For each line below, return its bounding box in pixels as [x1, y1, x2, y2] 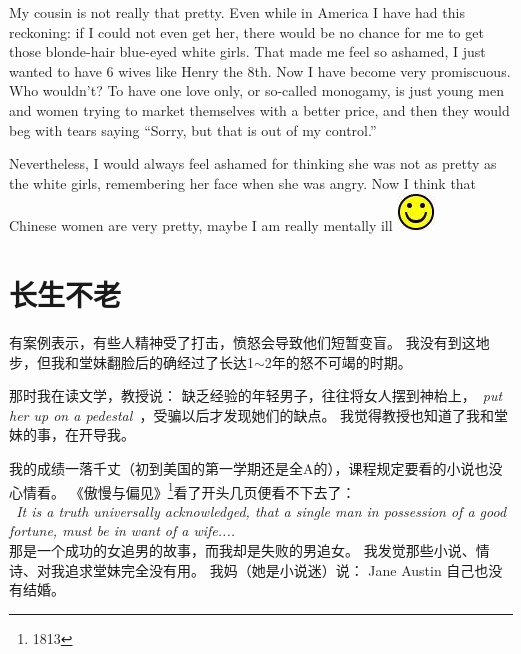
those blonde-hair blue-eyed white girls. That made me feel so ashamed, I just [9, 41, 486, 62]
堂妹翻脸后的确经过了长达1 [78, 351, 254, 372]
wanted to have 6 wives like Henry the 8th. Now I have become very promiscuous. [9, 60, 511, 81]
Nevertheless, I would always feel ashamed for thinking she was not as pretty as [9, 153, 497, 174]
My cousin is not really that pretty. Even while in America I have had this [9, 2, 465, 22]
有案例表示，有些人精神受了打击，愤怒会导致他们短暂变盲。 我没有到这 [9, 332, 476, 353]
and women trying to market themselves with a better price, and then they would [9, 99, 510, 120]
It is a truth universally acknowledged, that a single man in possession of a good [16, 500, 507, 521]
